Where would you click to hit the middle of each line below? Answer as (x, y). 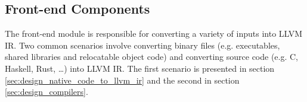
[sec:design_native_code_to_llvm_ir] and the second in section (122, 80)
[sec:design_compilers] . (46, 92)
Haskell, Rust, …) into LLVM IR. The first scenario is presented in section (140, 68)
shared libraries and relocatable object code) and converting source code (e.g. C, (152, 57)
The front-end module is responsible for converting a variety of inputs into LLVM (154, 34)
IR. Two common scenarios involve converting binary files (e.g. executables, (142, 45)
